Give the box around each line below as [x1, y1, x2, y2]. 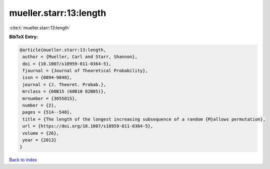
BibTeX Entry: [9, 34, 38, 40]
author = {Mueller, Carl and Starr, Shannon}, [22, 54, 137, 59]
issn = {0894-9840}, [22, 75, 72, 80]
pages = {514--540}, [22, 110, 72, 115]
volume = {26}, [22, 130, 60, 136]
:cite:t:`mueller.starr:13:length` [9, 25, 70, 31]
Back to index [9, 157, 37, 163]
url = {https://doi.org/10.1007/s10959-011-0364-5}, [22, 123, 153, 129]
